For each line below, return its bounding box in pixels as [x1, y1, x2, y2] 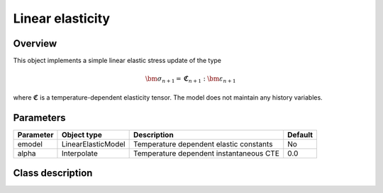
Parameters [13, 112, 66, 124]
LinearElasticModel [61, 139, 126, 148]
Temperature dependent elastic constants [133, 139, 273, 148]
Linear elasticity [13, 11, 110, 26]
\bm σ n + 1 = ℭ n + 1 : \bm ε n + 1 [145, 75, 236, 85]
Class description [13, 167, 93, 180]
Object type [61, 129, 102, 139]
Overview [13, 37, 57, 49]
